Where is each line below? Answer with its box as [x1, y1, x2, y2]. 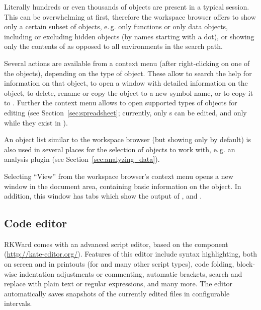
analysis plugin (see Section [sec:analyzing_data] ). [4, 154, 160, 164]
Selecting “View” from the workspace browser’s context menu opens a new [4, 170, 233, 181]
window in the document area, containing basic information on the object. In [4, 180, 241, 191]
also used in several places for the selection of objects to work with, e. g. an [4, 144, 235, 154]
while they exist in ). [4, 117, 68, 128]
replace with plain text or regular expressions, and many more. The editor [4, 278, 232, 289]
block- [236, 259, 255, 269]
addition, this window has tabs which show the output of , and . [4, 191, 202, 201]
